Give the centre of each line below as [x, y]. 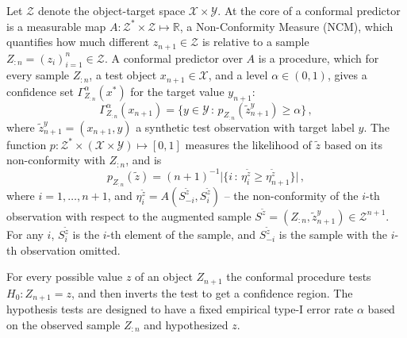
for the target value [177, 91]
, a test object [123, 75]
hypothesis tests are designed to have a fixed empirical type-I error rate [180, 309]
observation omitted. [70, 250]
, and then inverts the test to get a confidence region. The [212, 292]
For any [25, 234]
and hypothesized [186, 324]
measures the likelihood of [248, 144]
